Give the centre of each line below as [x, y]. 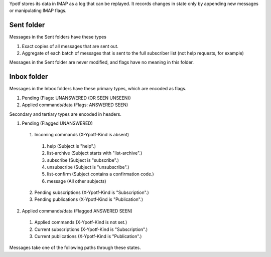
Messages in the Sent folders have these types [58, 37]
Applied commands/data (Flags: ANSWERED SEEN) [75, 105]
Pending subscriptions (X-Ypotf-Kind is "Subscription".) [92, 192]
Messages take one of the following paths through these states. [75, 247]
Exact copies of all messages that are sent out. [70, 46]
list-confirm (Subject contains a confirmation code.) [100, 174]
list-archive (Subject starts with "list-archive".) [95, 153]
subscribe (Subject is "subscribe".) [83, 160]
